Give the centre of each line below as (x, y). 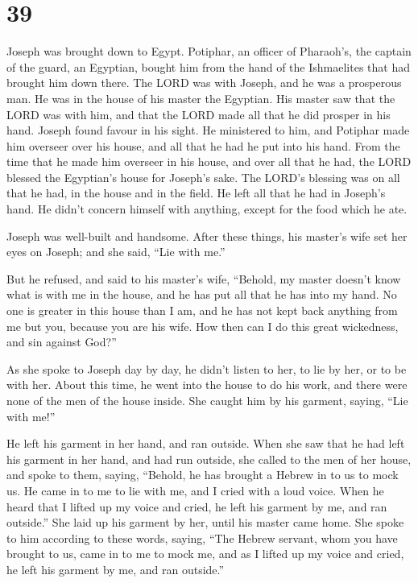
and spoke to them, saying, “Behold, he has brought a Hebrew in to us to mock (203, 475)
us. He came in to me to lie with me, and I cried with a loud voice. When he (195, 490)
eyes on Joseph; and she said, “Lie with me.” (116, 252)
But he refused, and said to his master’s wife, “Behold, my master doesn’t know (204, 278)
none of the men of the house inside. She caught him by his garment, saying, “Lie (207, 400)
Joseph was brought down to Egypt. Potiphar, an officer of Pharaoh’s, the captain (209, 51)
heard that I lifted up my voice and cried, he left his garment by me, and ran (197, 506)
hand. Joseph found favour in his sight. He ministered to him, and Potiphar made (208, 130)
